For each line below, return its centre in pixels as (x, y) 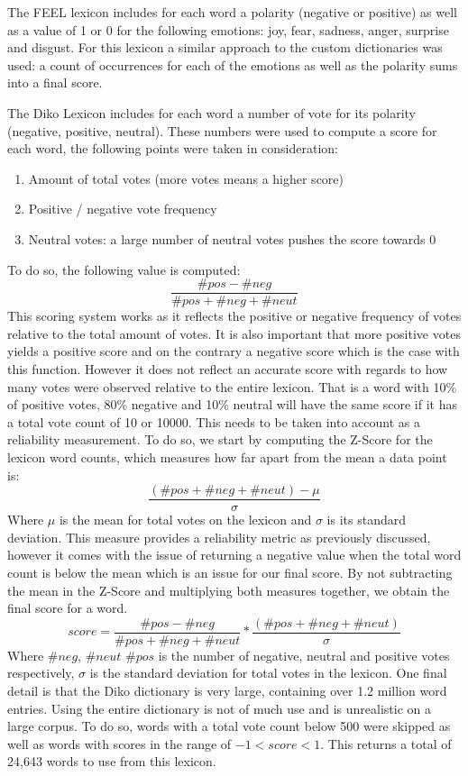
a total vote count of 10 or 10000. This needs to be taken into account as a (214, 421)
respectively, (41, 673)
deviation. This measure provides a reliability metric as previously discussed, (219, 537)
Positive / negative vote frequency (123, 209)
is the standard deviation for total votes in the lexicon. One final (268, 673)
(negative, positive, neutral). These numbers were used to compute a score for (222, 130)
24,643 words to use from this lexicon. (112, 761)
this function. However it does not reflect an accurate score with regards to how (228, 368)
